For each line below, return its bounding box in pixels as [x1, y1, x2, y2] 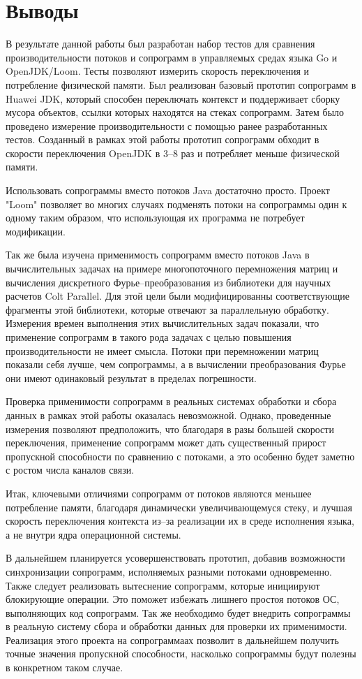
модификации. [6, 224, 66, 238]
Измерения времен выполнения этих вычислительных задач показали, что [6, 316, 319, 330]
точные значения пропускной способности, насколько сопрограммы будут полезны [6, 646, 356, 661]
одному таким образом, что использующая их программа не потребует [6, 210, 305, 225]
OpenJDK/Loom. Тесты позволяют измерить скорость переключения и [6, 64, 310, 78]
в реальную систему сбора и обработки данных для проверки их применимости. [6, 619, 347, 634]
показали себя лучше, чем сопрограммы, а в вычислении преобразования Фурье [6, 357, 346, 372]
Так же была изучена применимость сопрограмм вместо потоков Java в [6, 247, 310, 262]
